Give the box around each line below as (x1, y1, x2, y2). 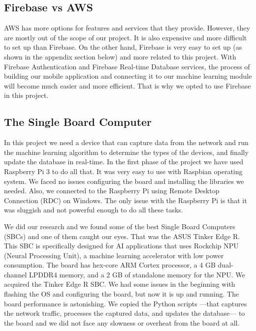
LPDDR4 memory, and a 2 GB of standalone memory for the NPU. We (29, 269, 245, 279)
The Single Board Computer (4, 114, 152, 129)
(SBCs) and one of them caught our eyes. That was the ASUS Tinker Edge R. (4, 231, 240, 241)
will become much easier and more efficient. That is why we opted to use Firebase (4, 80, 251, 90)
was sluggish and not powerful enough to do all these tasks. (4, 205, 183, 215)
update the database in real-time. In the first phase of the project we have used (4, 156, 244, 167)
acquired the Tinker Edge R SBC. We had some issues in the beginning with (4, 279, 235, 289)
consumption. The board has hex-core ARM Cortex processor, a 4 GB (4, 260, 216, 270)
